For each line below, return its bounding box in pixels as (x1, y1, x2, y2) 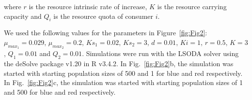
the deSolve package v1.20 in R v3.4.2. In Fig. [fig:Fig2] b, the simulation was (4, 58, 234, 68)
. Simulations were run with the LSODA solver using (82, 48, 239, 58)
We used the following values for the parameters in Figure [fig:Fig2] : (4, 28, 207, 38)
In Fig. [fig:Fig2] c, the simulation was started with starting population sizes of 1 (4, 77, 243, 87)
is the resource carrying (157, 1, 227, 11)
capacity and (4, 11, 42, 21)
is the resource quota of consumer (53, 11, 154, 21)
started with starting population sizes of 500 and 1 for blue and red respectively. (4, 68, 243, 78)
